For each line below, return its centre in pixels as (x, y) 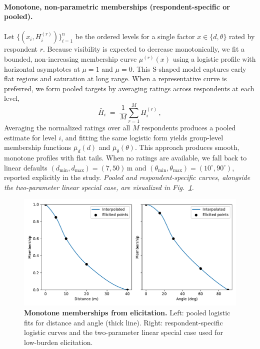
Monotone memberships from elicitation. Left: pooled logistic (127, 313)
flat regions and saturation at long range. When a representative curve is (115, 78)
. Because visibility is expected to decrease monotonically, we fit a (144, 49)
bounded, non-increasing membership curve (70, 58)
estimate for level (30, 137)
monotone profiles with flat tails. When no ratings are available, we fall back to (125, 158)
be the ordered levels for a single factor (135, 36)
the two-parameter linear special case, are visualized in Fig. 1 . (99, 187)
